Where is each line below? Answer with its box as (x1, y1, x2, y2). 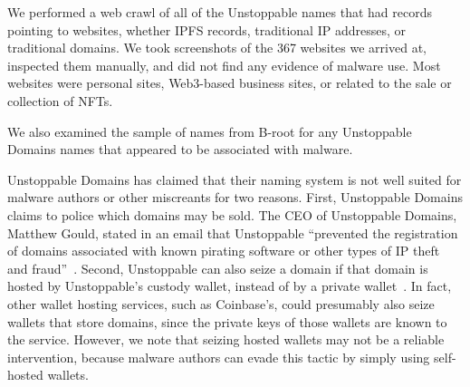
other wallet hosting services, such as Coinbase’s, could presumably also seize (7, 294, 435, 313)
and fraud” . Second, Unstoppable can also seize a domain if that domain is (7, 258, 428, 277)
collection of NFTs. (7, 91, 113, 110)
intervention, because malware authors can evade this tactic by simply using (7, 347, 430, 366)
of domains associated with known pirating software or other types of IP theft (7, 241, 440, 260)
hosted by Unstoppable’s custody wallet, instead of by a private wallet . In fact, (7, 276, 452, 295)
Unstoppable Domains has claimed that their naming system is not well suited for (7, 169, 462, 189)
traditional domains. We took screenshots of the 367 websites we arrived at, (7, 38, 427, 57)
